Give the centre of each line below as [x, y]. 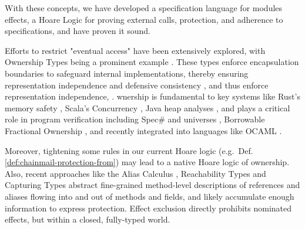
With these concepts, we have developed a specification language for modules [144, 8]
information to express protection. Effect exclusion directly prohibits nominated [148, 208]
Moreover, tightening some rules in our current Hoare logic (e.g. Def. [129, 150]
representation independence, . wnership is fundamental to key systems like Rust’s [152, 96]
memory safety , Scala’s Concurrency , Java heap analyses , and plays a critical [148, 107]
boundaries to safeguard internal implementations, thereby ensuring [127, 73]
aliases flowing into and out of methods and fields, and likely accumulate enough [150, 196]
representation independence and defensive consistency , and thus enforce [137, 85]
